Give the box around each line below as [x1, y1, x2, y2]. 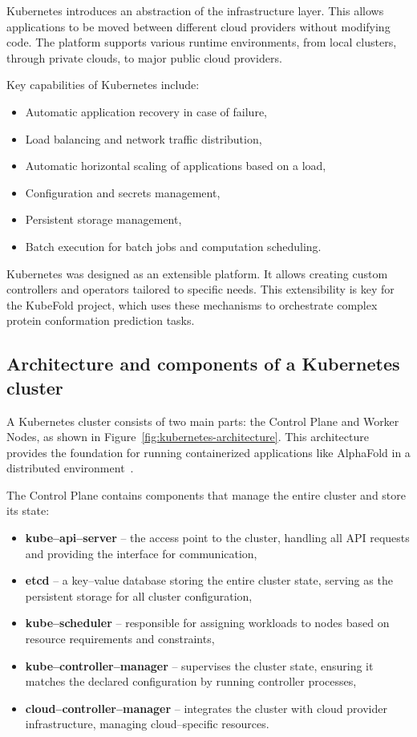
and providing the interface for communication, [25, 545, 257, 561]
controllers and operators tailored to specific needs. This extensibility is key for [6, 281, 395, 298]
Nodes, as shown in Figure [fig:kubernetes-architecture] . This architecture [6, 428, 369, 445]
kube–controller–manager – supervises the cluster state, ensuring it [25, 657, 374, 674]
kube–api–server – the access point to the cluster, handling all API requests [25, 529, 410, 546]
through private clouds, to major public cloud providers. [6, 49, 282, 66]
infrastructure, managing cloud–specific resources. [25, 715, 269, 732]
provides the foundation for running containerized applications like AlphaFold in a [6, 443, 411, 460]
